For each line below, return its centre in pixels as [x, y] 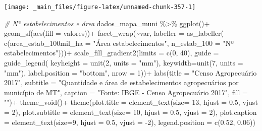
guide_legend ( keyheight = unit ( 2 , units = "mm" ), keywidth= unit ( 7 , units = [124, 63]
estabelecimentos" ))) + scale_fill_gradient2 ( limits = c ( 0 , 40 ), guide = [112, 53]
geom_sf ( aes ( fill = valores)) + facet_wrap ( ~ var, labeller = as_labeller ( [114, 33]
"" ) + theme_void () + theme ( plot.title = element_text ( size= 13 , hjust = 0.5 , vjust [131, 102]
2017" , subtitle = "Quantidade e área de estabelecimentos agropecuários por [121, 82]
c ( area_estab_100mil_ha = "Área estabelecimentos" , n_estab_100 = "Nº [119, 43]
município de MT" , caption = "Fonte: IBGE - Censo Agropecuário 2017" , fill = [126, 92]
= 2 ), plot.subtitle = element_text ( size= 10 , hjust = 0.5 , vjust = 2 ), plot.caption [130, 112]
